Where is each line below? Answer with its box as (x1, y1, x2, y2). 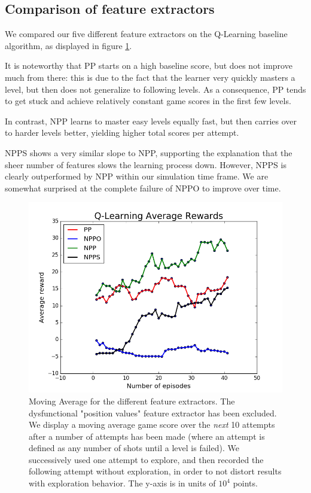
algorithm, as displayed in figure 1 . (5, 39, 132, 51)
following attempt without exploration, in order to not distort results (29, 465, 282, 477)
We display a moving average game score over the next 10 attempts (29, 418, 275, 431)
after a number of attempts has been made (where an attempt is (29, 430, 265, 442)
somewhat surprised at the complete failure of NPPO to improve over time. (5, 181, 281, 194)
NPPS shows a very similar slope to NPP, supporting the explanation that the (5, 146, 292, 159)
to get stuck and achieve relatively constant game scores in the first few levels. (5, 95, 291, 107)
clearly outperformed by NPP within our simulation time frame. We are (5, 170, 269, 182)
